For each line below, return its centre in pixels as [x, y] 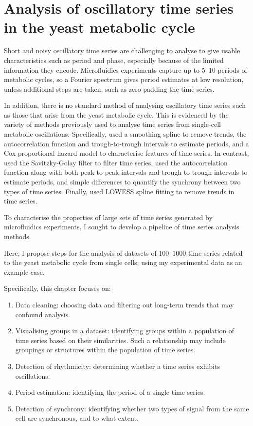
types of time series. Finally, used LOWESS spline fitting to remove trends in [119, 191]
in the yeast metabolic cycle [99, 27]
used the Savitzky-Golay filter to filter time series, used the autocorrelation [116, 162]
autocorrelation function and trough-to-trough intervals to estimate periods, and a [126, 143]
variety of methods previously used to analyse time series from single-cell [112, 124]
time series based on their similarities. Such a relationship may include [120, 340]
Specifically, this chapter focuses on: [57, 288]
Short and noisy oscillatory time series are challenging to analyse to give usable [122, 51]
